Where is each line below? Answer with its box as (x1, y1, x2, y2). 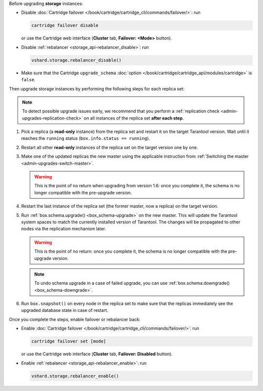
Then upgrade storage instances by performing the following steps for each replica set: (9, 86, 185, 91)
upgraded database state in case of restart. (21, 307, 109, 313)
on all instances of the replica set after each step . (83, 115, 184, 121)
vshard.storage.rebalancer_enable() (31, 373, 119, 379)
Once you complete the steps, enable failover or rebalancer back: (9, 316, 141, 322)
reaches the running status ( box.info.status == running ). (21, 135, 150, 141)
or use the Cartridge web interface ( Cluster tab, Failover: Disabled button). (21, 351, 173, 357)
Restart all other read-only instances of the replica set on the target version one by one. (21, 144, 198, 150)
